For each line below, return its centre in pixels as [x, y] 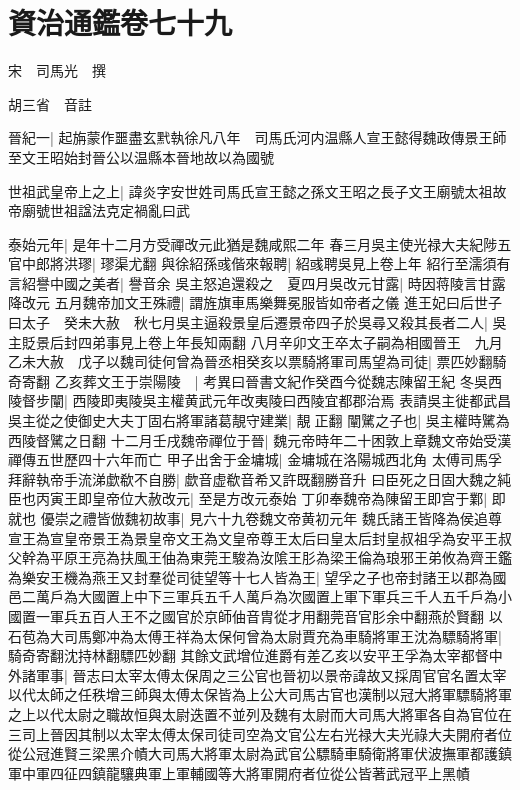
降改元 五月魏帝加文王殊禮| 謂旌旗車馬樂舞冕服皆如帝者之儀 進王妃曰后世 [248, 302]
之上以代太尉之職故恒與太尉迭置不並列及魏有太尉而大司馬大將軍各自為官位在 [260, 713]
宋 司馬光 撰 [57, 70]
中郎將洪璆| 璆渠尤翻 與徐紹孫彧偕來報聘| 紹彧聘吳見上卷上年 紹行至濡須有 [266, 263]
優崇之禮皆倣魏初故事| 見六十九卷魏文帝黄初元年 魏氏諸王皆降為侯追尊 [271, 518]
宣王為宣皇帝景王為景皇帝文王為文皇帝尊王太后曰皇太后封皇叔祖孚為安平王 [253, 537]
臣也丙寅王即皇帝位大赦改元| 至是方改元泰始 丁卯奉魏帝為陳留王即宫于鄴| [248, 498]
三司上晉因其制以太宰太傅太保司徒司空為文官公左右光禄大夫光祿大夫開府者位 [260, 733]
